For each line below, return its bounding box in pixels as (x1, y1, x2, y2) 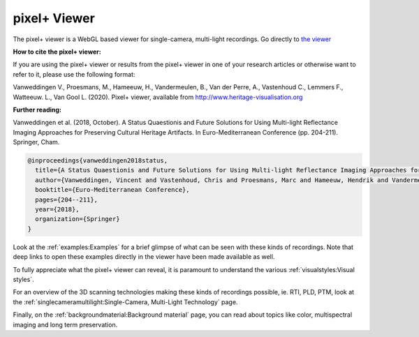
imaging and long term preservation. (13, 320, 118, 329)
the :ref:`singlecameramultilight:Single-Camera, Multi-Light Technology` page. (13, 297, 238, 306)
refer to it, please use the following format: (13, 70, 135, 78)
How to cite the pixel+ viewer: (13, 47, 101, 56)
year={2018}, (35, 206, 80, 213)
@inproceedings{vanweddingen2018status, (27, 157, 168, 165)
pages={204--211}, (35, 195, 98, 204)
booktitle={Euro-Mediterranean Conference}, (35, 186, 190, 194)
